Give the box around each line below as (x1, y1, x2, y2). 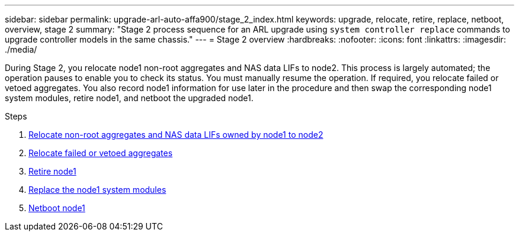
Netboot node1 (28, 203, 85, 213)
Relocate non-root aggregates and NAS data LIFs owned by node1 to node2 (28, 130, 323, 140)
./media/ (5, 44, 37, 54)
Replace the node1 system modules (28, 185, 166, 195)
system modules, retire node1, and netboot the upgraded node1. (5, 93, 254, 103)
